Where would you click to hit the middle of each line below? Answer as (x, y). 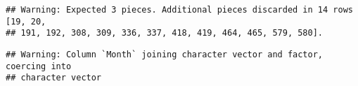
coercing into (39, 66)
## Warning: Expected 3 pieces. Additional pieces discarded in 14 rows (179, 10)
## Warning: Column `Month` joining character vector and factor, (165, 54)
